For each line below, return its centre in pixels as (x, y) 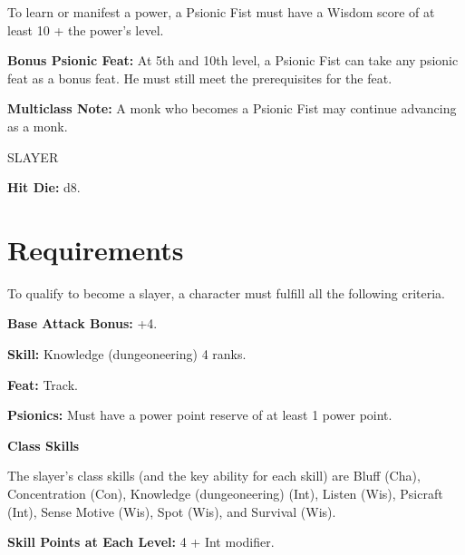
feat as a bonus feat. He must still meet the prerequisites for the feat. (200, 78)
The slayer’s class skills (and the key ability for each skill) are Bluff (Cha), (214, 476)
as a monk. (38, 126)
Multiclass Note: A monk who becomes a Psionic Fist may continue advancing (232, 108)
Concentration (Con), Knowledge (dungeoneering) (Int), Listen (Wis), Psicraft (225, 494)
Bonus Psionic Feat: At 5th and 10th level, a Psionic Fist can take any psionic (233, 60)
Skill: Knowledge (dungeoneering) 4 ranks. (127, 354)
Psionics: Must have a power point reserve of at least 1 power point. (200, 415)
